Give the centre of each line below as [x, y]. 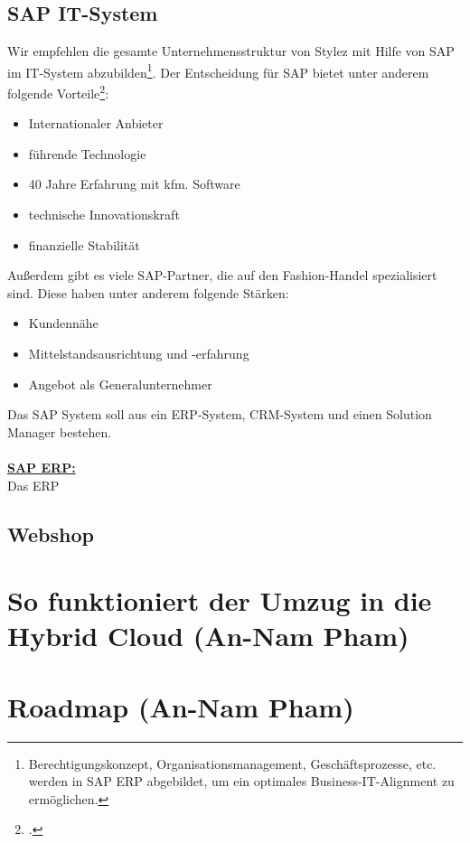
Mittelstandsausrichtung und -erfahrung [139, 354]
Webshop [51, 534]
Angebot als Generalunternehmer [120, 384]
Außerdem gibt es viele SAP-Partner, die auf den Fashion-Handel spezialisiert [222, 275]
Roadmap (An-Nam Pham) [181, 706]
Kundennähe [63, 323]
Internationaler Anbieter [96, 123]
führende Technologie [87, 153]
